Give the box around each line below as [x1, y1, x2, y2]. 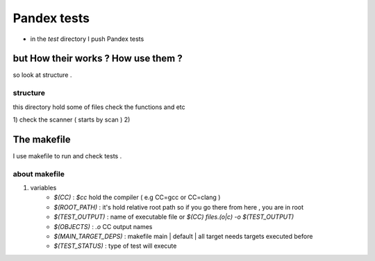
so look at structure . [12, 71, 72, 79]
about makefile [12, 169, 65, 178]
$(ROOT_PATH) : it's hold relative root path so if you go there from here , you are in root [53, 203, 304, 211]
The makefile [12, 133, 71, 145]
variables [30, 184, 57, 192]
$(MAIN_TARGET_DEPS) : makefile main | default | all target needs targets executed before [53, 232, 313, 240]
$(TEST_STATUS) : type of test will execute [53, 242, 177, 250]
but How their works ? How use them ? [12, 53, 183, 65]
